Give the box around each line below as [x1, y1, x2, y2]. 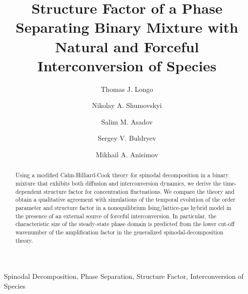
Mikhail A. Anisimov [96, 149, 158, 160]
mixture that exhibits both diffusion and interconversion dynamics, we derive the [15, 179, 222, 188]
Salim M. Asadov [101, 116, 153, 126]
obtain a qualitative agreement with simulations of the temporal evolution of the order [15, 195, 235, 204]
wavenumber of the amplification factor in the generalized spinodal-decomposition [15, 228, 224, 236]
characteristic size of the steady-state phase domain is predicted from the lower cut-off [15, 220, 235, 228]
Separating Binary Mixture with [16, 17, 238, 37]
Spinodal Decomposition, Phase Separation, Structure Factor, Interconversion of [4, 271, 244, 281]
